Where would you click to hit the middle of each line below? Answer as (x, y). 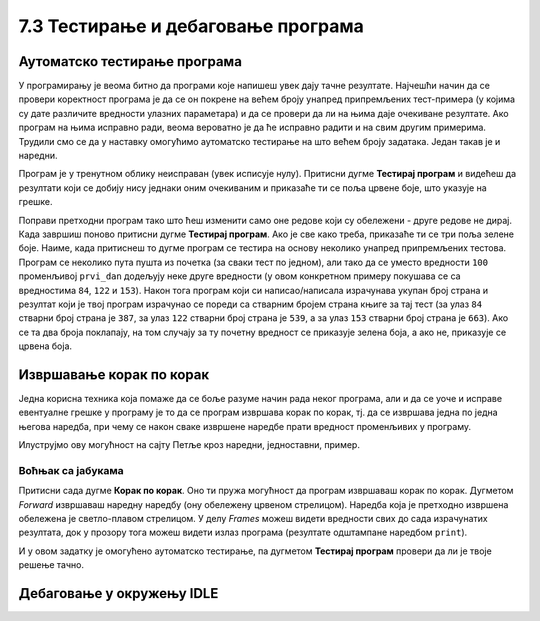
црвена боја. (45, 346)
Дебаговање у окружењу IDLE (118, 593)
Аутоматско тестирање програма (130, 61)
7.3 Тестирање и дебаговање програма (191, 26)
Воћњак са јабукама (71, 470)
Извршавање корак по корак (114, 374)
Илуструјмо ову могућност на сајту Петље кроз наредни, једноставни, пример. (189, 445)
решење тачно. (51, 565)
